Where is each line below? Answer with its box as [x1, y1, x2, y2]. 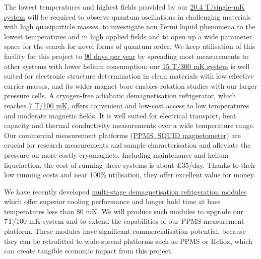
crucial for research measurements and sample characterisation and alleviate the [4, 140, 251, 150]
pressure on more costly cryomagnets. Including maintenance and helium [4, 149, 229, 160]
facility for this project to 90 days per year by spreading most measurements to [4, 50, 249, 61]
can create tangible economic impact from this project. [4, 245, 173, 256]
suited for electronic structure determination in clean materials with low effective [4, 71, 254, 81]
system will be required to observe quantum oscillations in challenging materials [4, 11, 251, 22]
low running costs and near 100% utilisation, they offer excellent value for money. [4, 169, 255, 180]
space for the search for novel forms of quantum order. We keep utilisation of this [4, 41, 255, 51]
